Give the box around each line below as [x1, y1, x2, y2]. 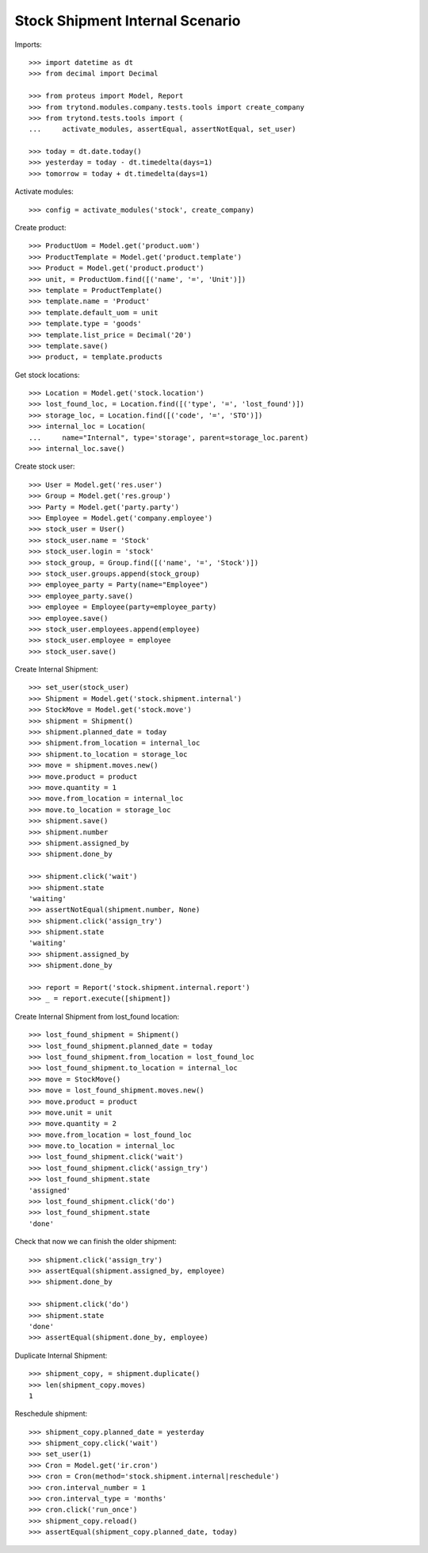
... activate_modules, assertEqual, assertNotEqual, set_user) [29, 125, 296, 134]
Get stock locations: [14, 370, 80, 380]
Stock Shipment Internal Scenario [14, 12, 241, 29]
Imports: [14, 40, 43, 49]
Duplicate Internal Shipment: [14, 1351, 108, 1360]
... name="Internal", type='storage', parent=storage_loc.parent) [29, 433, 309, 442]
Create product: [14, 223, 67, 233]
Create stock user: [14, 461, 75, 472]
